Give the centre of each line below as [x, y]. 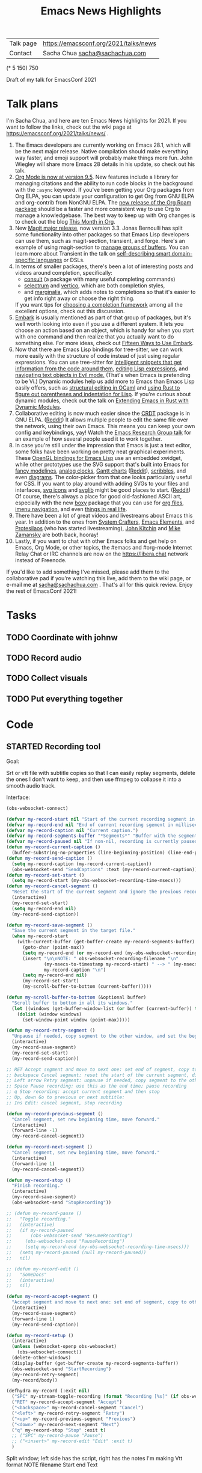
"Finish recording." [37, 1186]
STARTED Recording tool [54, 747]
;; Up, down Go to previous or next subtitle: [66, 1097]
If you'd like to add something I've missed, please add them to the [88, 572]
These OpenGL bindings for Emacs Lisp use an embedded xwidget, [98, 458]
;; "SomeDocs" [26, 1275]
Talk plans [32, 104]
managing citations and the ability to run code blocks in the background [104, 183]
